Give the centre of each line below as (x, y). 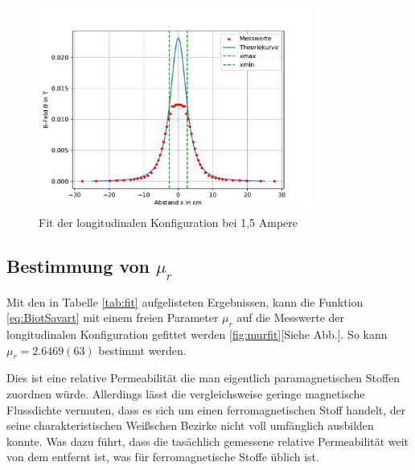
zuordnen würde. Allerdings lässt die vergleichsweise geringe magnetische (186, 393)
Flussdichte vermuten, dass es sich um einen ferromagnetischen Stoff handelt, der (206, 409)
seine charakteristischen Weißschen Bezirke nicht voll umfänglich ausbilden (190, 425)
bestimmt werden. (142, 350)
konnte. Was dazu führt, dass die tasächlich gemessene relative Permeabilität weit (208, 441)
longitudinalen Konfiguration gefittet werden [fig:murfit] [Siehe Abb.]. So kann (197, 334)
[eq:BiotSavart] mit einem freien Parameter (113, 317)
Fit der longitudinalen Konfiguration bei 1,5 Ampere (168, 222)
